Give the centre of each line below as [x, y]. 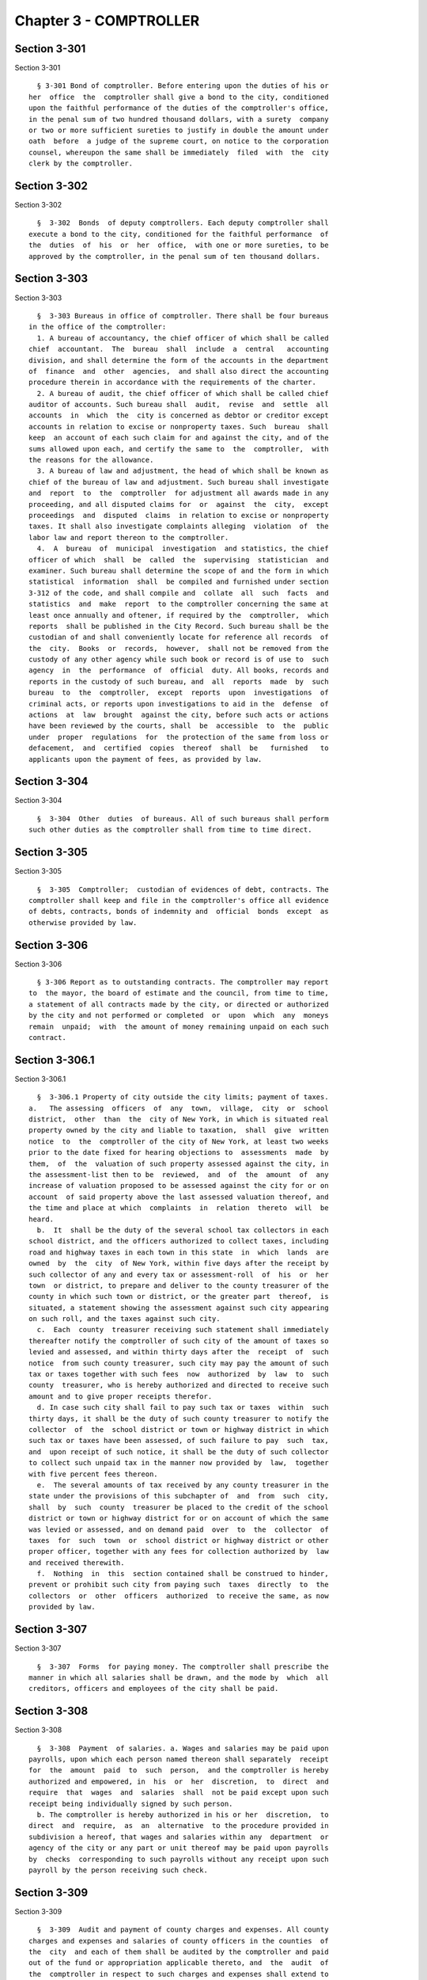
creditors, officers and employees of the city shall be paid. [154, 1689]
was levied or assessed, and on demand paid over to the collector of [179, 1529]
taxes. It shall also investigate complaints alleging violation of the [179, 526]
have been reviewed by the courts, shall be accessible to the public [179, 726]
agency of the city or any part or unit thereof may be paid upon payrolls [179, 1848]
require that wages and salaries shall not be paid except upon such [179, 1793]
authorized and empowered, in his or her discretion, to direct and [179, 1781]
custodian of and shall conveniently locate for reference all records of [179, 637]
